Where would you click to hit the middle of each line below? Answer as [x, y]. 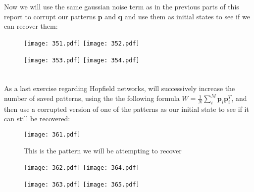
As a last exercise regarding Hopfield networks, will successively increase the [120, 88]
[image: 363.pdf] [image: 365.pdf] [82, 184]
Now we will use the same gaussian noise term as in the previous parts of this [122, 7]
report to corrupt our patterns [50, 16]
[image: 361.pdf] [52, 135]
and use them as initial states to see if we [187, 16]
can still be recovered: [37, 119]
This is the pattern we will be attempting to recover [103, 150]
